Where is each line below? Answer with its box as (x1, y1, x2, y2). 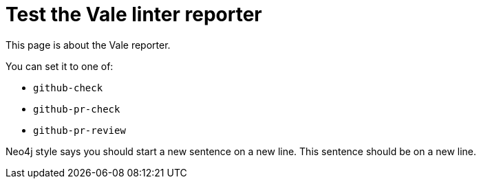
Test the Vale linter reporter (6, 3, 262, 26)
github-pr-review (33, 124, 126, 136)
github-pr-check (33, 103, 120, 115)
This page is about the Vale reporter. (6, 38, 171, 51)
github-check (33, 82, 103, 93)
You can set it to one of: (6, 60, 114, 72)
